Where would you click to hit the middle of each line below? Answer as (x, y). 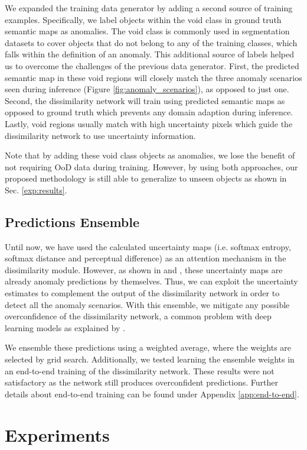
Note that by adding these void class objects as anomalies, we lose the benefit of (150, 155)
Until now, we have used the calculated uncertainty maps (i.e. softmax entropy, (148, 246)
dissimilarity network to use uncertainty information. (100, 135)
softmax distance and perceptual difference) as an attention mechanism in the (146, 258)
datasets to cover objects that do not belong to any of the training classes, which (151, 42)
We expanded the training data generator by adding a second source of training (149, 8)
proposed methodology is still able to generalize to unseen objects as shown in (146, 178)
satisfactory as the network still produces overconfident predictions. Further (141, 382)
